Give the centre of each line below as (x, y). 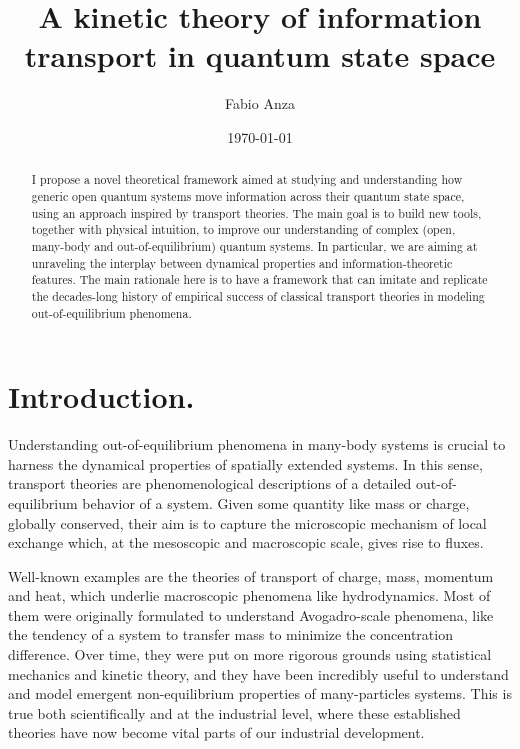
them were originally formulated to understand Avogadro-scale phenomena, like (251, 614)
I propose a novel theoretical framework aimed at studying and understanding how (247, 179)
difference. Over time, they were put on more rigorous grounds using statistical (250, 654)
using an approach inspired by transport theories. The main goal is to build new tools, (256, 212)
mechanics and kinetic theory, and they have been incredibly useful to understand (258, 673)
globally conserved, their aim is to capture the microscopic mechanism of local (247, 522)
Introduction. (101, 396)
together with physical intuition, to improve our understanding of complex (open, (243, 229)
